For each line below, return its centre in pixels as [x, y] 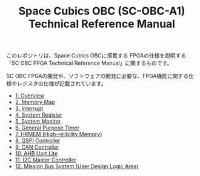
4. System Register [38, 115]
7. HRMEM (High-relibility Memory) [58, 134]
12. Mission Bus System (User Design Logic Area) [77, 166]
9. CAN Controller [37, 147]
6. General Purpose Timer [47, 128]
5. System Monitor [38, 122]
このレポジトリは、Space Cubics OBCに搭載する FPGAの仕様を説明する [96, 56]
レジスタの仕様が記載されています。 [62, 83]
